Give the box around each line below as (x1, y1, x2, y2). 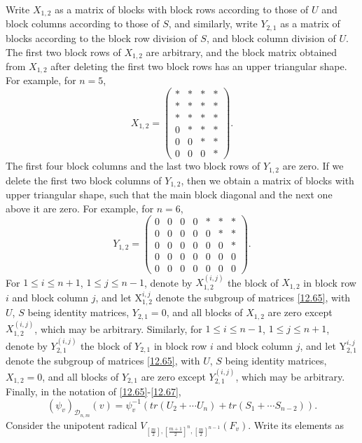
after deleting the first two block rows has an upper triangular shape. (50, 58, 347, 73)
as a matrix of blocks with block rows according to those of (55, 2, 309, 16)
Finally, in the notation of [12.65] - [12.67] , (6, 383, 181, 398)
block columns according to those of (6, 16, 160, 31)
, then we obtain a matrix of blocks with (181, 172, 354, 187)
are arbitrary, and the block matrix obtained (146, 44, 337, 59)
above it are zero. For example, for (6, 200, 154, 215)
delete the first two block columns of (6, 172, 162, 187)
